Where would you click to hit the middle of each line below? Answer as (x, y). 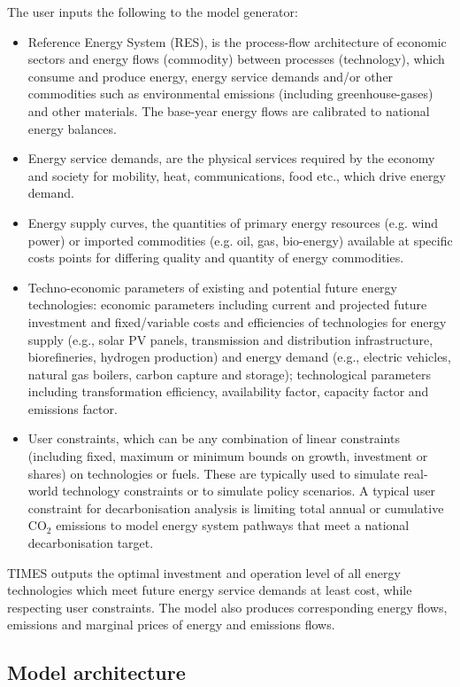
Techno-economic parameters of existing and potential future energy (212, 287)
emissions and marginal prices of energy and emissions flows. (171, 625)
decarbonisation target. (91, 543)
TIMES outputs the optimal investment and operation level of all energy (204, 572)
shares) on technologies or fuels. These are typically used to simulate (214, 473)
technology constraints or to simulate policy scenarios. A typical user (249, 491)
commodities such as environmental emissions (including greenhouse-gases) (230, 94)
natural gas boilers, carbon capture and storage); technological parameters (230, 374)
